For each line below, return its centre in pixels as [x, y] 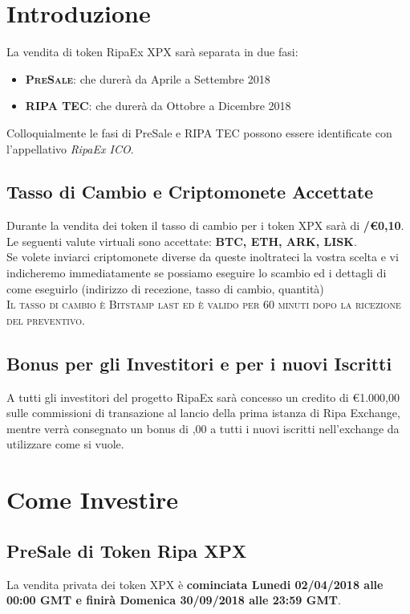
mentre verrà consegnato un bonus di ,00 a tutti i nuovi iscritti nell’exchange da [203, 428]
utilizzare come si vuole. [65, 444]
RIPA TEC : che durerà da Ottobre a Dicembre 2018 [158, 106]
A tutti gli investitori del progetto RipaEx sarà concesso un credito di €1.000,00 [203, 397]
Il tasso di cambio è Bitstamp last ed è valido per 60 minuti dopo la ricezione [204, 304]
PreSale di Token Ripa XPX [127, 550]
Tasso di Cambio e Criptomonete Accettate [190, 192]
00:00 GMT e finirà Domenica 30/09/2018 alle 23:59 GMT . [174, 600]
